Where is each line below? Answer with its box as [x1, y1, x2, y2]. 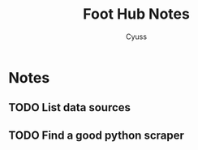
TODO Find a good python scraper [8, 128, 185, 142]
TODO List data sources [8, 101, 131, 114]
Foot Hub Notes [82, 5, 191, 24]
